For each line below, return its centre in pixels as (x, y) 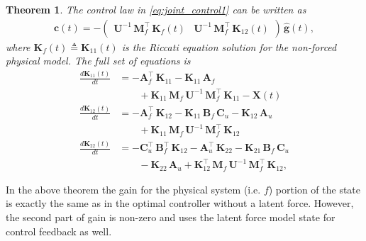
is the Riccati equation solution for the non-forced (229, 46)
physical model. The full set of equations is (98, 61)
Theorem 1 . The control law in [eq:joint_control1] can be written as (156, 9)
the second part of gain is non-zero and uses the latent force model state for (171, 217)
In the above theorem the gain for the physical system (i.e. (133, 189)
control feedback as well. (59, 231)
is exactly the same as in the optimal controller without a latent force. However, (180, 203)
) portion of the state (314, 189)
